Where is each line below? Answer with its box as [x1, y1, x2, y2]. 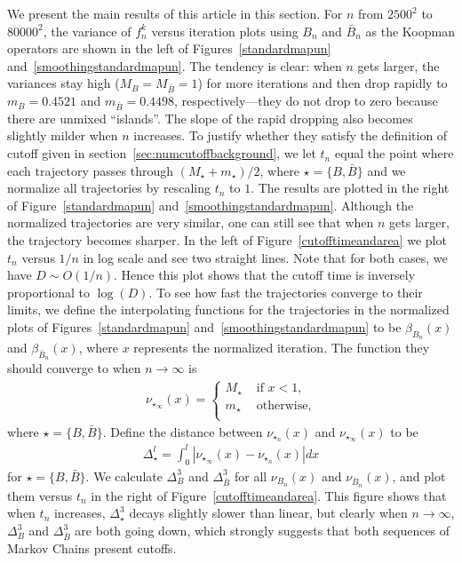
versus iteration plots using [151, 21, 299, 40]
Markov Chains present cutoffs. [7, 539, 177, 558]
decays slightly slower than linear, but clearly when [129, 504, 408, 522]
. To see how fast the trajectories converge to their [148, 282, 423, 301]
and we [367, 161, 406, 179]
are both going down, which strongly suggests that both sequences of [75, 521, 450, 540]
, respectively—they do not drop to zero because [174, 91, 438, 110]
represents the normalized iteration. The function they [133, 338, 430, 357]
